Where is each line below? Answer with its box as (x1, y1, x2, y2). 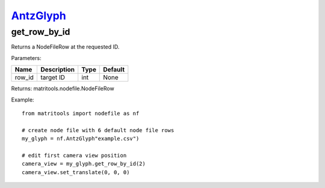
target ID (40, 73, 66, 82)
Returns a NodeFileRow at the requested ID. (11, 43, 120, 50)
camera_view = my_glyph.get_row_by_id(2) (22, 160, 146, 168)
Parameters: (11, 54, 42, 61)
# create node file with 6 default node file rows (22, 127, 175, 133)
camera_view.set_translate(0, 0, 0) (22, 169, 130, 175)
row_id (14, 73, 34, 82)
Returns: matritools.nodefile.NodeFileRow (11, 85, 114, 92)
